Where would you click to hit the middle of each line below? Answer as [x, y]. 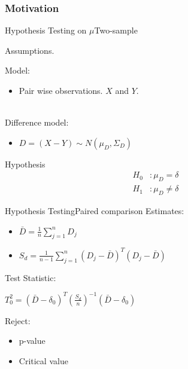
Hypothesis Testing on [46, 30]
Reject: [18, 320]
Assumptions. [30, 50]
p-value [32, 341]
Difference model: [37, 122]
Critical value [43, 361]
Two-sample [116, 30]
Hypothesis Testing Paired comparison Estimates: [95, 211]
